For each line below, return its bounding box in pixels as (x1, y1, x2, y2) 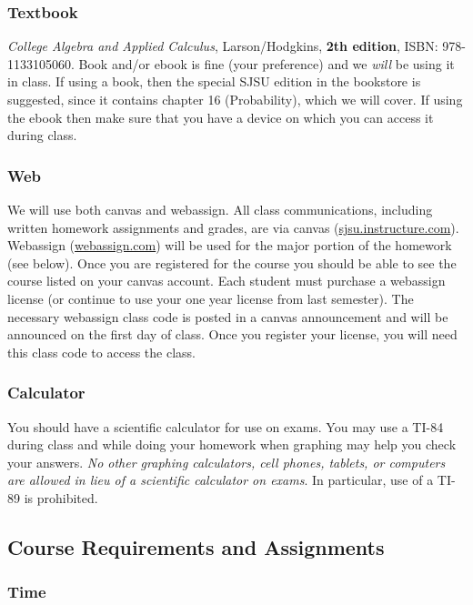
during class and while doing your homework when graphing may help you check (7, 435, 457, 454)
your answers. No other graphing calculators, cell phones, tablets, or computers (7, 452, 446, 471)
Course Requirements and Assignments (7, 532, 385, 560)
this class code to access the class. (7, 342, 196, 361)
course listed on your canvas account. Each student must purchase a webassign (7, 271, 446, 290)
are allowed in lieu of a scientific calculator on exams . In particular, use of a (7, 470, 434, 489)
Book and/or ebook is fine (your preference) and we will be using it (78, 54, 455, 73)
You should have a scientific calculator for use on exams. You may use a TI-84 (7, 417, 444, 436)
